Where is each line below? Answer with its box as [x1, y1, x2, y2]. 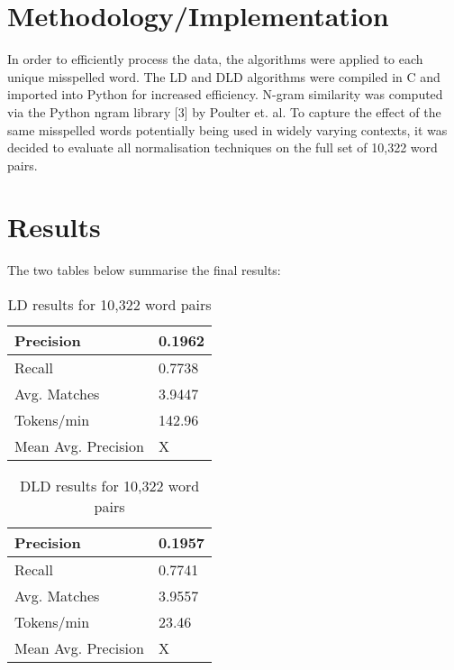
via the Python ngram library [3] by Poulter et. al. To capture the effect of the [7, 102, 441, 121]
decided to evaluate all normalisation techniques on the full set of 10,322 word [7, 138, 438, 157]
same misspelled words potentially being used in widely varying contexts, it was [7, 120, 448, 139]
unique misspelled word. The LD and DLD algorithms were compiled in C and [7, 67, 440, 86]
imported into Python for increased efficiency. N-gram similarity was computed [7, 85, 443, 104]
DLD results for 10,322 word [19, 475, 200, 496]
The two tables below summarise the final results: [7, 261, 281, 280]
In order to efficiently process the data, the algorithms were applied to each [7, 50, 423, 69]
